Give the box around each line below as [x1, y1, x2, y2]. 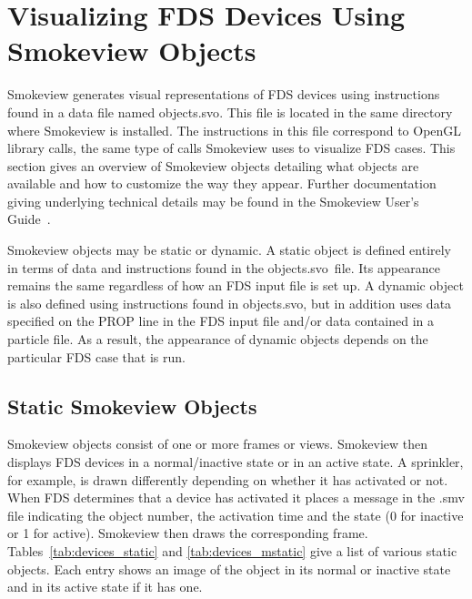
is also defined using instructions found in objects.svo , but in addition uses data [7, 293, 452, 312]
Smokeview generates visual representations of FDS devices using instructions [7, 85, 440, 104]
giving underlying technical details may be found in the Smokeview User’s [7, 191, 419, 210]
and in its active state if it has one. [7, 577, 203, 596]
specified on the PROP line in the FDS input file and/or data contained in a [7, 311, 434, 330]
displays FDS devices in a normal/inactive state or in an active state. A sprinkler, [7, 452, 464, 472]
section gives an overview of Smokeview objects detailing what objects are [7, 156, 419, 175]
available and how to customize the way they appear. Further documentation [7, 174, 437, 193]
